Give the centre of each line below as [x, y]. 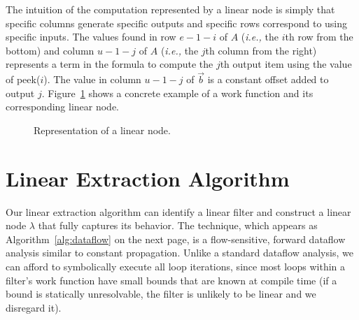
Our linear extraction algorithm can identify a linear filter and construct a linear [178, 211]
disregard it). [34, 307]
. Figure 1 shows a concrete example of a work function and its [177, 93]
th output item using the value [286, 64]
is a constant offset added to [268, 79]
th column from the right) [261, 50]
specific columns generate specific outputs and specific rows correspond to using [177, 23]
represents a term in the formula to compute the [110, 64]
